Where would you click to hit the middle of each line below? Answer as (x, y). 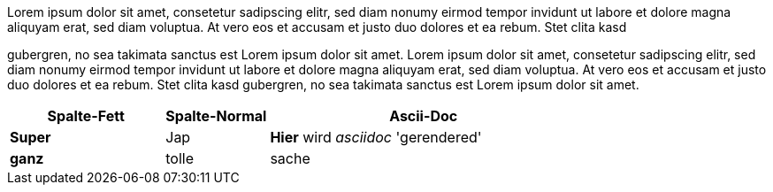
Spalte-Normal (216, 116)
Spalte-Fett (86, 116)
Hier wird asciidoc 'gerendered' (376, 137)
